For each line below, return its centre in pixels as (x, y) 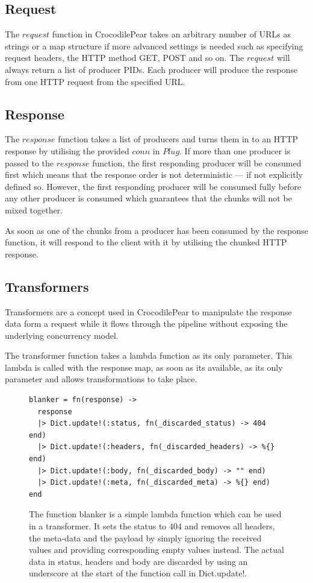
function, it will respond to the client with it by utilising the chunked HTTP (146, 242)
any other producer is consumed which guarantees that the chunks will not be (148, 198)
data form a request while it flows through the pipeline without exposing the (146, 323)
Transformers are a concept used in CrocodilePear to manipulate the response (148, 311)
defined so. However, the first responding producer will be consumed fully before (153, 186)
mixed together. (34, 210)
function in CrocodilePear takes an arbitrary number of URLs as (171, 34)
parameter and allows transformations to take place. (101, 379)
